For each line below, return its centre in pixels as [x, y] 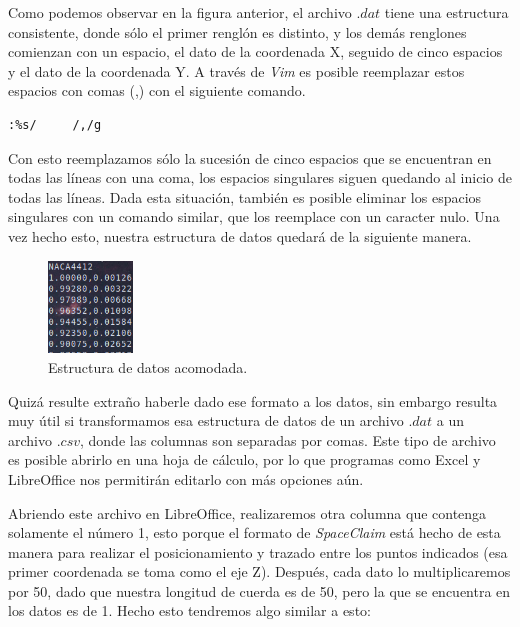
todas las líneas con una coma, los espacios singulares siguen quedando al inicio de [260, 177]
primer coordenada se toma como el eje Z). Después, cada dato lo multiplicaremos [259, 571]
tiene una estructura [446, 12]
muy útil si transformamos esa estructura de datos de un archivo [206, 420]
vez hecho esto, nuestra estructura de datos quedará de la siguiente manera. [240, 235]
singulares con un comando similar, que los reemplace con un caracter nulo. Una [254, 216]
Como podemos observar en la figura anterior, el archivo [180, 12]
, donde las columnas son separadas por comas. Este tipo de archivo [288, 439]
